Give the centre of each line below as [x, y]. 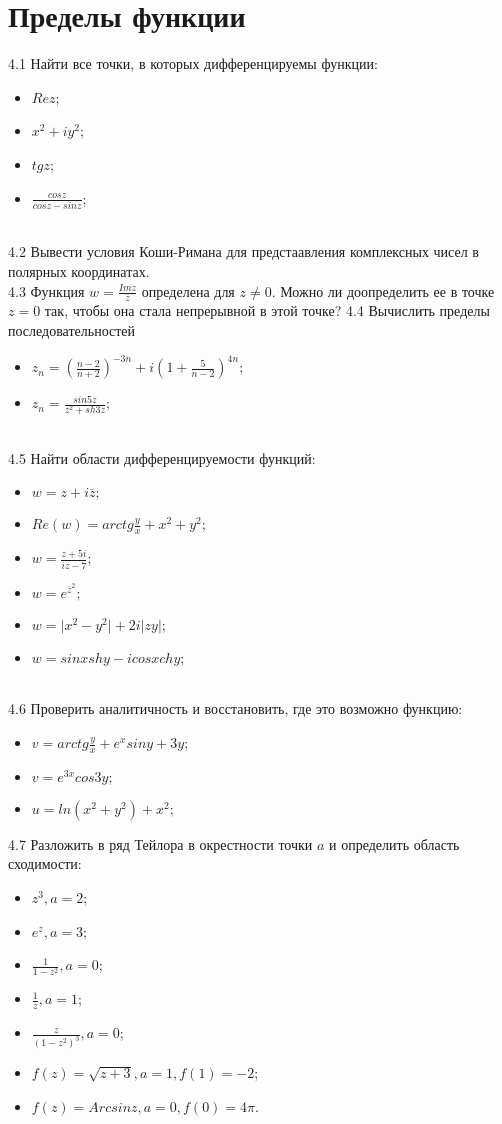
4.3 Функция [46, 290]
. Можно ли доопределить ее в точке [383, 290]
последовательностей [72, 330]
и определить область [394, 843]
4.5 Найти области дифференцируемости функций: [162, 457]
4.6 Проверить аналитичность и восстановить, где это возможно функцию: [235, 708]
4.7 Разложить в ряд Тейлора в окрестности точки [160, 843]
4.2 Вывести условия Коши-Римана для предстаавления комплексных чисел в [243, 251]
